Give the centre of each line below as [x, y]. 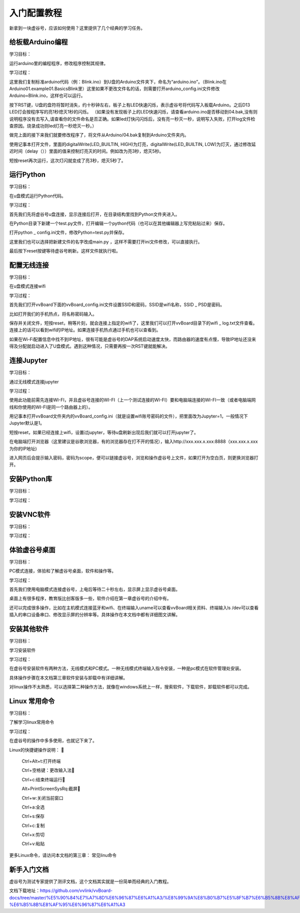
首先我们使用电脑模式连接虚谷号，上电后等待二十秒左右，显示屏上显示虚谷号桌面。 [94, 589]
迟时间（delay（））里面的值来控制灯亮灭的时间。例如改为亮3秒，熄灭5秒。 [86, 151]
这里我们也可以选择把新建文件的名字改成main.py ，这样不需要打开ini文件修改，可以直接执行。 [106, 241]
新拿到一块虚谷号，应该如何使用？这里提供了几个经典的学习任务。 [77, 28]
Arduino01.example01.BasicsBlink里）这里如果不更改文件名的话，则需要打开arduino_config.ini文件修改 [114, 89]
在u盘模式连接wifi [27, 286]
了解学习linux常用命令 [32, 722]
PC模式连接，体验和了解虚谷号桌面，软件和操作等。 [63, 571]
